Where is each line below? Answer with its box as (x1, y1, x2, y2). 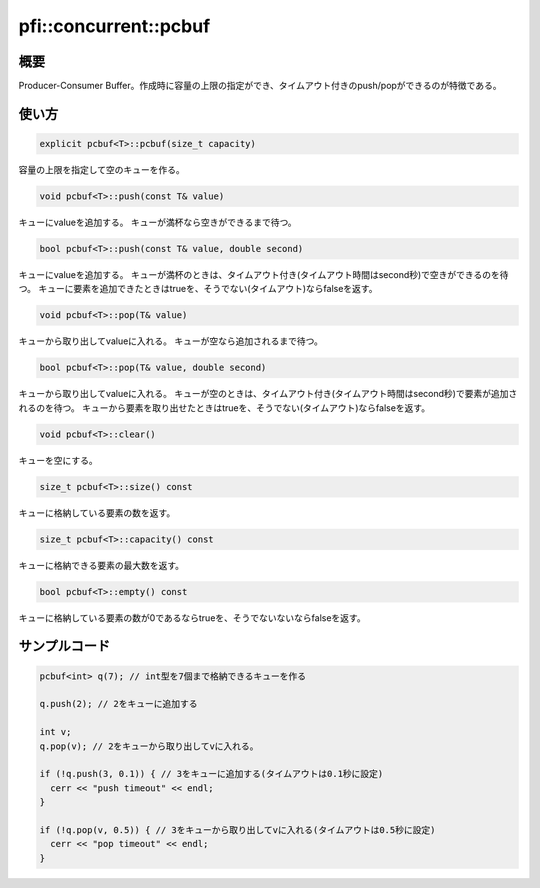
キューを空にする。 (18, 454, 99, 466)
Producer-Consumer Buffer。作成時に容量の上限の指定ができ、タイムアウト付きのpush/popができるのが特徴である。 (18, 80, 502, 92)
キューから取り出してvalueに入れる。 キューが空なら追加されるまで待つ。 (18, 335, 324, 347)
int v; (39, 726, 72, 738)
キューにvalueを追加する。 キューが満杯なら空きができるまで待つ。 (18, 216, 297, 229)
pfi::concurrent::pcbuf (18, 15, 211, 37)
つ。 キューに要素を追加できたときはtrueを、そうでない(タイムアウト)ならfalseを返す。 (18, 283, 378, 295)
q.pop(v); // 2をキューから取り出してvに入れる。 (39, 740, 259, 752)
